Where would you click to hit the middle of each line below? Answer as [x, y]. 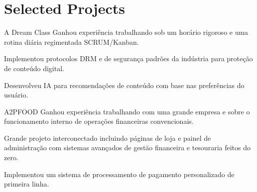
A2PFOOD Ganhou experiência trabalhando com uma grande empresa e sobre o [127, 111]
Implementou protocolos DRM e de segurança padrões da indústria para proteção [128, 58]
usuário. [16, 95]
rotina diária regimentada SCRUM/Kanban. [71, 42]
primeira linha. [27, 184]
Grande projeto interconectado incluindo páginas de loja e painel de [108, 138]
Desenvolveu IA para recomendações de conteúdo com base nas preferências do [124, 85]
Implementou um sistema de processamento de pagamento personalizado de [119, 174]
